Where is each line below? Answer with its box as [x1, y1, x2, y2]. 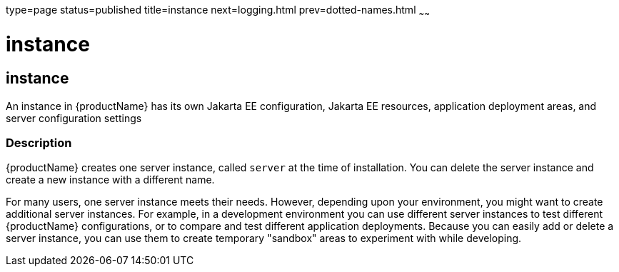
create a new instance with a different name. [6, 173, 215, 186]
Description [6, 136, 72, 151]
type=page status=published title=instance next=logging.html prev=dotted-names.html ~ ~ [6, 4, 430, 19]
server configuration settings [6, 111, 142, 124]
